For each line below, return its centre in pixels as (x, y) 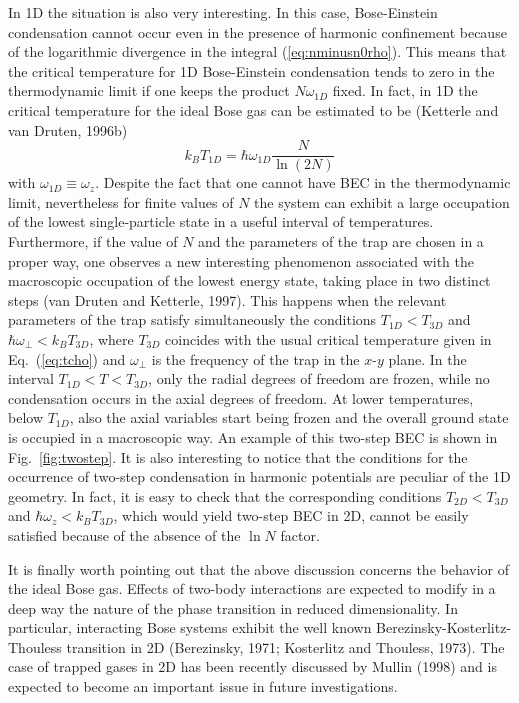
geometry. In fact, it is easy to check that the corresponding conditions (225, 495)
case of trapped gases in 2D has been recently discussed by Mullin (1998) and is (252, 666)
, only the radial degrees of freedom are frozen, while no (319, 378)
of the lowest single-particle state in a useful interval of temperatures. (221, 221)
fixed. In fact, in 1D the (405, 90)
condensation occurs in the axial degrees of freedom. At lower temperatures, (241, 397)
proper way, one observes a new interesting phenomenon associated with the (241, 260)
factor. (300, 534)
